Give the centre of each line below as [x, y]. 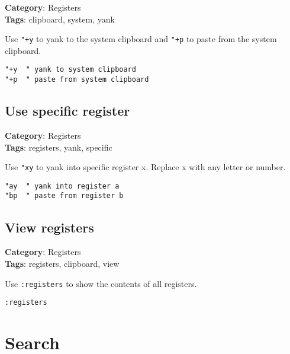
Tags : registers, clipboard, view [62, 263]
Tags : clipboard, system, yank [60, 19]
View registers [49, 227]
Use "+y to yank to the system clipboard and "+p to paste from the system [141, 39]
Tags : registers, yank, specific [59, 147]
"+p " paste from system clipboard [77, 80]
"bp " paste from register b [64, 196]
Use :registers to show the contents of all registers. [101, 283]
